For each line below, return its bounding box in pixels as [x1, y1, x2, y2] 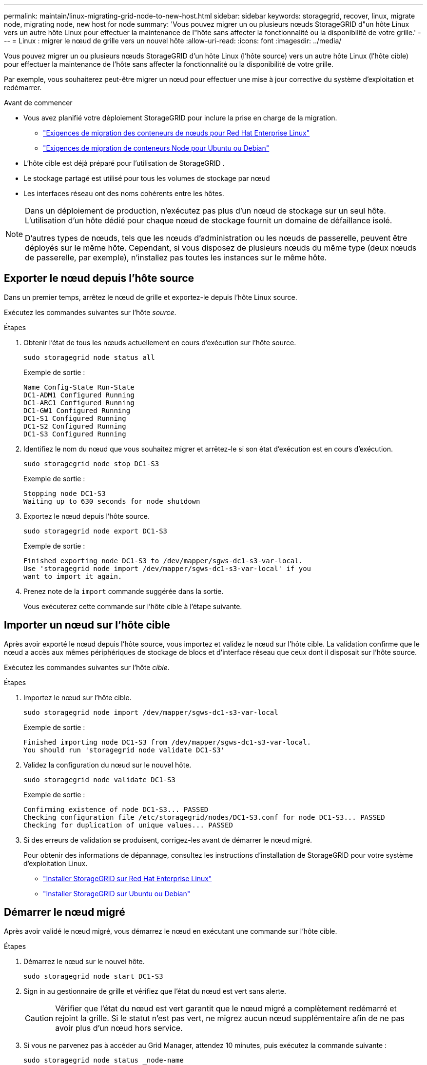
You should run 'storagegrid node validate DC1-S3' [23, 746, 225, 754]
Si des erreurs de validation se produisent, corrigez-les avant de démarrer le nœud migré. [23, 835, 312, 844]
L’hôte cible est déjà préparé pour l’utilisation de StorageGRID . [23, 159, 225, 167]
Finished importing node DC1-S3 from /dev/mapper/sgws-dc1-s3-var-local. [23, 738, 311, 746]
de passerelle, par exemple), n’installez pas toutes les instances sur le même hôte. [25, 253, 327, 262]
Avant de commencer [4, 99, 73, 107]
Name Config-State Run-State [23, 383, 135, 391]
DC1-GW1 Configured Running [23, 406, 131, 414]
